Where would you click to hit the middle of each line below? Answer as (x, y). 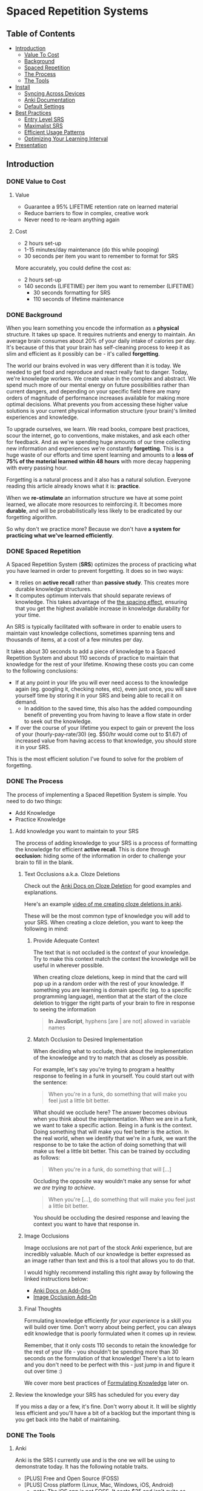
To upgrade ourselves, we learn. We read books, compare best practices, (98, 429)
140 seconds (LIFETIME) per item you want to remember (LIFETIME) (109, 286)
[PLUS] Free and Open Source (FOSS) (72, 1478)
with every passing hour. (37, 468)
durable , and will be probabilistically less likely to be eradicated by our (95, 510)
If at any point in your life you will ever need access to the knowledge (101, 683)
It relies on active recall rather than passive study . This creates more (102, 583)
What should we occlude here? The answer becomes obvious (110, 1112)
